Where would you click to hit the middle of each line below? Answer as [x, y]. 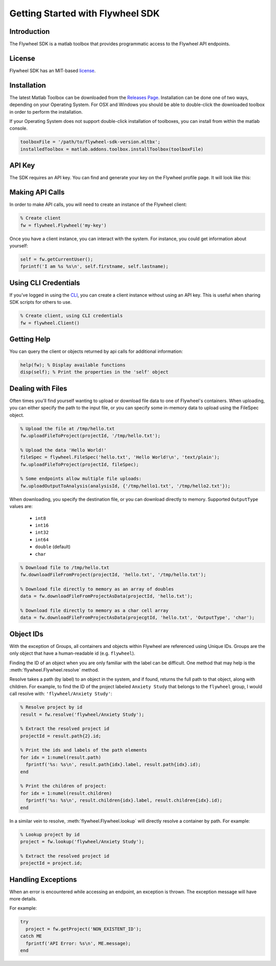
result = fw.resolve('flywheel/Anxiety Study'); [82, 714]
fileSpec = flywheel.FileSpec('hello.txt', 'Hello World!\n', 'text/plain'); [120, 457]
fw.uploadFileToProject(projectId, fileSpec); [79, 464]
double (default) [53, 547]
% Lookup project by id [50, 834]
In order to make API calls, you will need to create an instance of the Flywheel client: [98, 204]
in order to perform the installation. [46, 112]
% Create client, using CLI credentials [71, 316]
